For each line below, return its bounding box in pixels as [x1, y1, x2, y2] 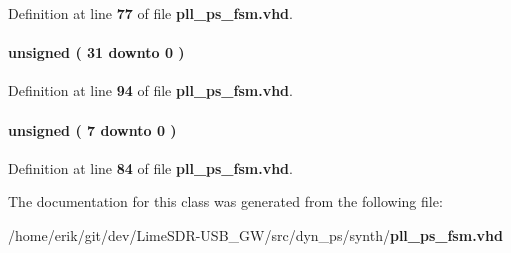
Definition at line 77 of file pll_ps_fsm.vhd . [8, 3, 293, 23]
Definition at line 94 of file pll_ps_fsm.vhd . [8, 80, 293, 101]
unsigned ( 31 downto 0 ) [8, 42, 185, 63]
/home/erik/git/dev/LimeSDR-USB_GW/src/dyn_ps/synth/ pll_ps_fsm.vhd [8, 224, 503, 245]
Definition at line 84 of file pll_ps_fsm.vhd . [8, 157, 293, 178]
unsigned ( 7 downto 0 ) [8, 119, 177, 140]
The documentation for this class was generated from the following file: [8, 191, 443, 212]
